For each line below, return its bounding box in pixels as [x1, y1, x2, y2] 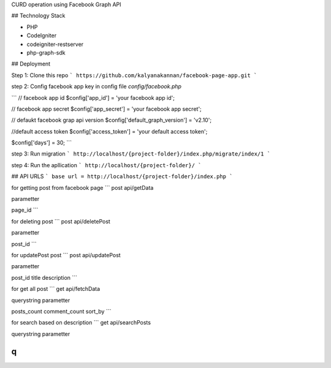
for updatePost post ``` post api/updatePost [11, 251, 121, 258]
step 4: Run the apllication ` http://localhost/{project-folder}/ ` [11, 161, 202, 168]
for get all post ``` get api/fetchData [11, 285, 101, 293]
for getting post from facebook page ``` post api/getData [11, 184, 154, 191]
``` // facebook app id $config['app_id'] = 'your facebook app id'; [11, 94, 175, 101]
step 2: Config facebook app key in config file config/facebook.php [11, 83, 182, 90]
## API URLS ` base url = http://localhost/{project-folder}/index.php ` [11, 173, 233, 180]
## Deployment [11, 60, 51, 67]
